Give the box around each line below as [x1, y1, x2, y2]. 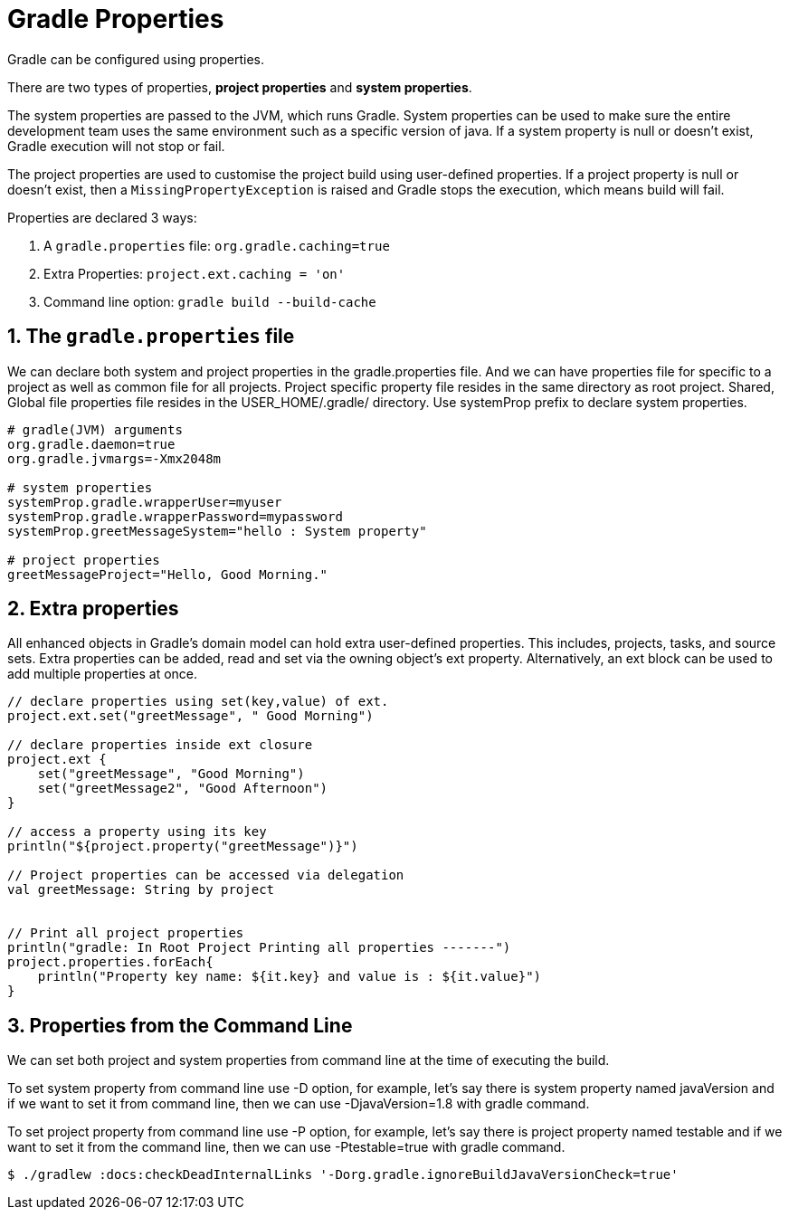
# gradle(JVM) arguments [7, 422, 183, 437]
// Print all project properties [7, 926, 244, 941]
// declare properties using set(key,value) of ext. [7, 694, 389, 709]
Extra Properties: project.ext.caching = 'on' [43, 265, 346, 281]
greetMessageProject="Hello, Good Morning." [7, 566, 328, 582]
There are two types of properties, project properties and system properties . [7, 79, 472, 95]
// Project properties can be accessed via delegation [7, 868, 404, 883]
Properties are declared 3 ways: [7, 209, 197, 225]
